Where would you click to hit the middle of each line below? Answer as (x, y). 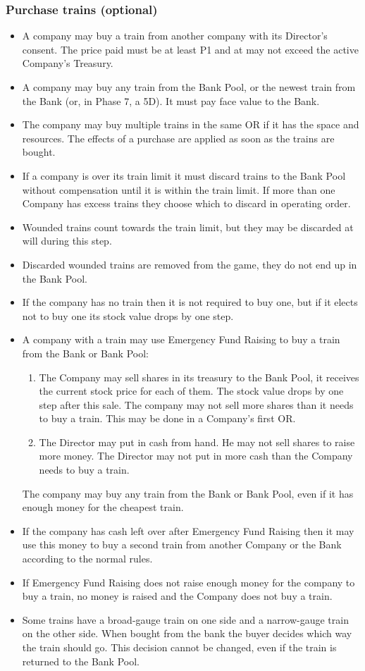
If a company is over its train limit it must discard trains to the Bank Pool (184, 175)
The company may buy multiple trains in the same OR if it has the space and (191, 124)
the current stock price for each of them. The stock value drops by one (191, 391)
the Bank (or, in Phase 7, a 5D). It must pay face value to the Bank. (171, 100)
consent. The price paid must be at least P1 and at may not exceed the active (190, 49)
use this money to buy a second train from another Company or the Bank (182, 544)
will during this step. (67, 241)
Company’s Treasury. (68, 63)
